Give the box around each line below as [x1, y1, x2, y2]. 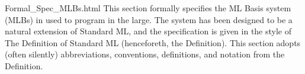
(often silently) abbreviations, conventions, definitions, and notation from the [5, 48, 285, 60]
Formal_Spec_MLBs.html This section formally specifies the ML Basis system [5, 2, 291, 14]
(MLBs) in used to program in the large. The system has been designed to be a [5, 13, 293, 25]
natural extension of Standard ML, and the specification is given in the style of [5, 25, 292, 37]
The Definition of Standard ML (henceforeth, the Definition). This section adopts [5, 36, 301, 49]
